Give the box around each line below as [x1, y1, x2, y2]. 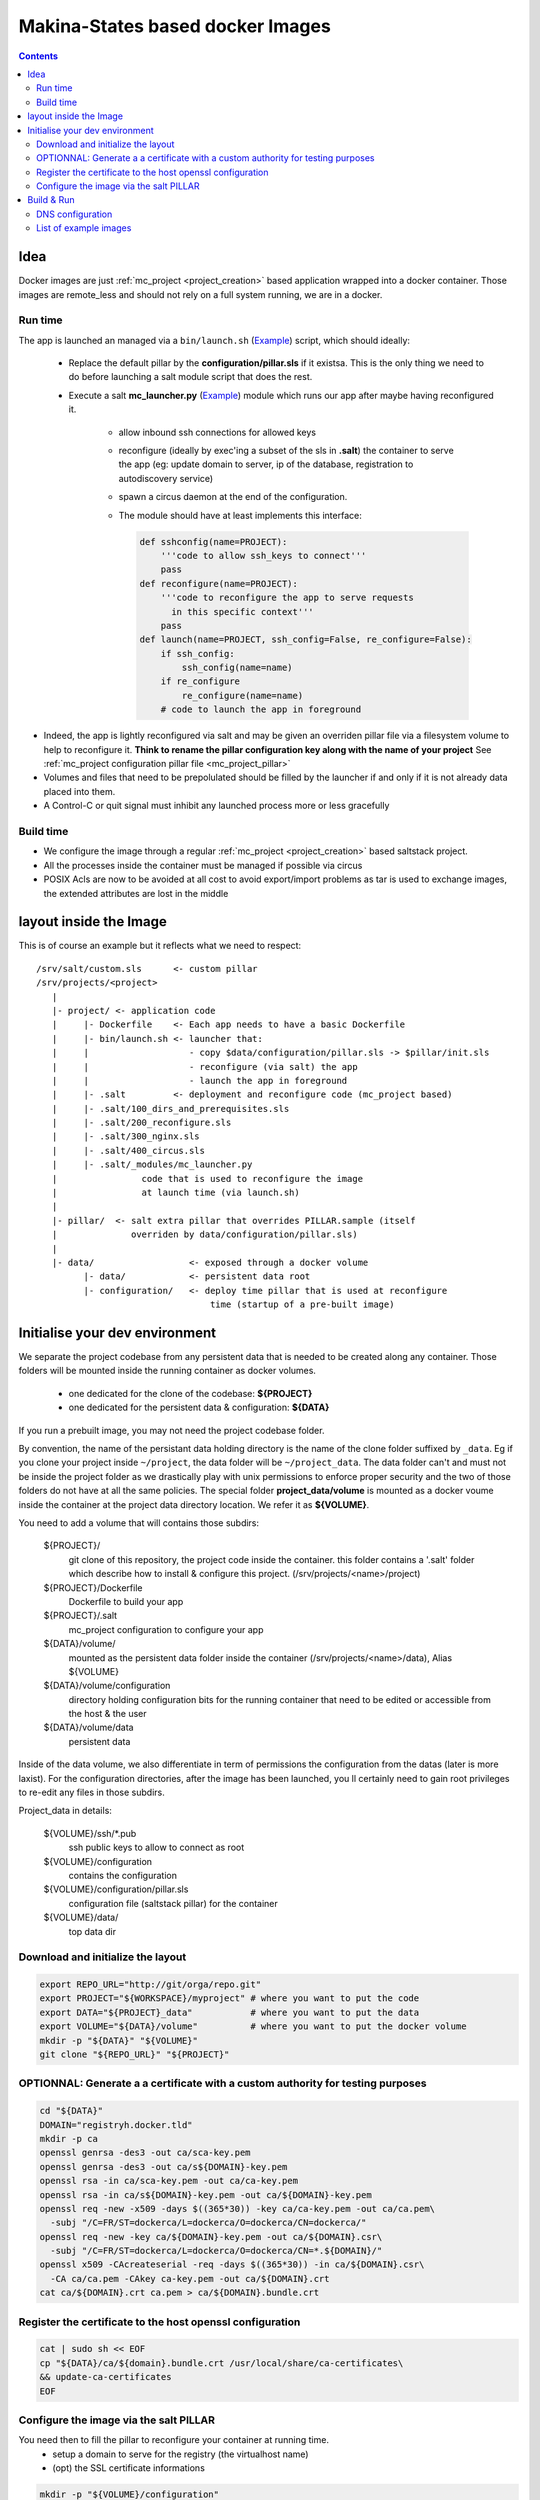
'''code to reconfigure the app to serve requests [160, 592, 414, 604]
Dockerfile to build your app [68, 1595, 184, 1607]
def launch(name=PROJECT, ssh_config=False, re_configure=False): [139, 634, 472, 645]
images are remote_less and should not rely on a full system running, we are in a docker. [18, 288, 383, 300]
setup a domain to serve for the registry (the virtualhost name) [52, 2448, 309, 2460]
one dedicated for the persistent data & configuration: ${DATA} [68, 1401, 330, 1414]
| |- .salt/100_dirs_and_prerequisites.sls [51, 1103, 290, 1114]
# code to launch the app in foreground [160, 704, 362, 715]
